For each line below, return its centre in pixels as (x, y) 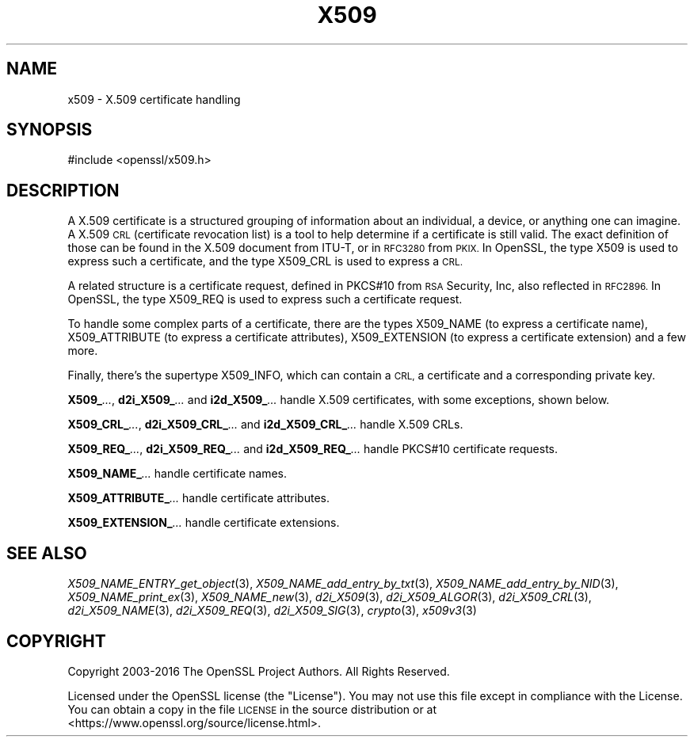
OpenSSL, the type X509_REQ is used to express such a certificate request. (265, 299)
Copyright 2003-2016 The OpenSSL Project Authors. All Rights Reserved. (259, 671)
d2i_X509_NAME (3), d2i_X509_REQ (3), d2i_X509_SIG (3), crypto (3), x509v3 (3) (272, 611)
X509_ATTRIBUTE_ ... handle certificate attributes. (198, 498)
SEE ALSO (47, 553)
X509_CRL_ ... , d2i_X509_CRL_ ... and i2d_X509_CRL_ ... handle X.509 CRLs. (265, 425)
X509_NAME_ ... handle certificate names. (177, 474)
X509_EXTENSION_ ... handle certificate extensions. (204, 523)
